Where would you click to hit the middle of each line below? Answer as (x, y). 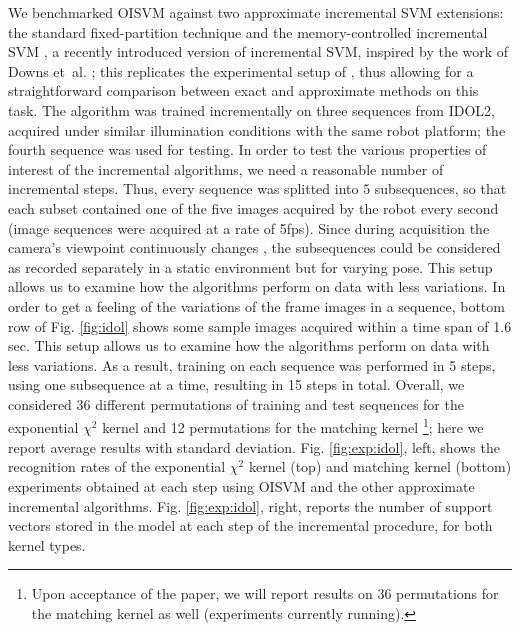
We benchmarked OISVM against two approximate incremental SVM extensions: (256, 12)
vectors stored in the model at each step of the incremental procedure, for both (250, 525)
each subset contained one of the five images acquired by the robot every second (253, 207)
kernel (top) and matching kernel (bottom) (380, 466)
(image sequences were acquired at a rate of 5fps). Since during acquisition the (249, 227)
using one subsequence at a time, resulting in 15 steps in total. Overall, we (236, 384)
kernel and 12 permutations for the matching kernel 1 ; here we (293, 426)
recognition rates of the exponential (117, 466)
